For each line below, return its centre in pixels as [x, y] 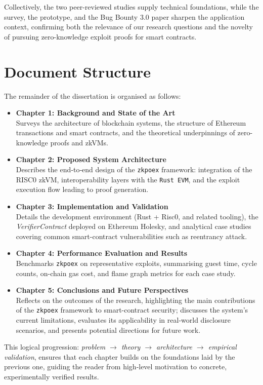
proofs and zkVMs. [79, 142]
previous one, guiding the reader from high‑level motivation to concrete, [116, 367]
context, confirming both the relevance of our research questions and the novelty [128, 27]
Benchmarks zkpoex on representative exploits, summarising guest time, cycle [136, 263]
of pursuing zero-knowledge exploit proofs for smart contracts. [100, 36]
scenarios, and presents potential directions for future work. [108, 330]
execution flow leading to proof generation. [82, 189]
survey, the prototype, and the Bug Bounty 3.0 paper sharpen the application [124, 16]
